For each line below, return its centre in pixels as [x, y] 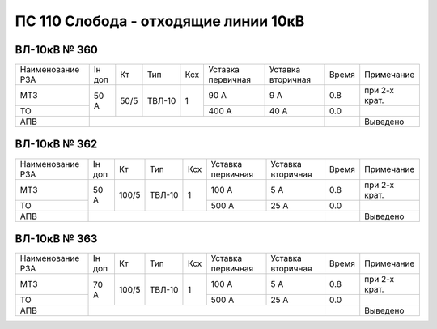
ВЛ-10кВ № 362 [56, 145]
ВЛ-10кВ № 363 [56, 239]
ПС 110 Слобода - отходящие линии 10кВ [160, 21]
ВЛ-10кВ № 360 [57, 50]
